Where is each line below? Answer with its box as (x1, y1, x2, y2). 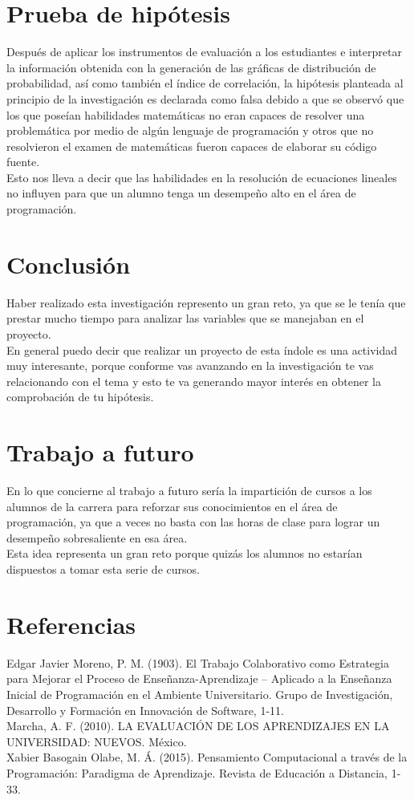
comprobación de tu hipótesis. (6, 388, 154, 405)
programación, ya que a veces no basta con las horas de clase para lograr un (6, 514, 380, 530)
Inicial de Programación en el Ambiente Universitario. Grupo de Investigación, (6, 685, 393, 702)
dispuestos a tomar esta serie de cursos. (6, 561, 200, 578)
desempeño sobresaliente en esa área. (6, 529, 188, 546)
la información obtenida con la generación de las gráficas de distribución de (6, 59, 376, 75)
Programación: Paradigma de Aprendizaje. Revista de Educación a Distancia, (6, 764, 388, 781)
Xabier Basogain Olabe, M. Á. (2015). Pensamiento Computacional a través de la (6, 749, 408, 765)
